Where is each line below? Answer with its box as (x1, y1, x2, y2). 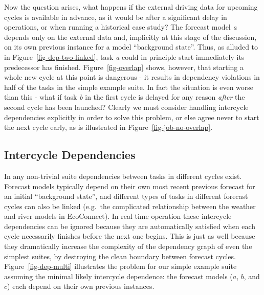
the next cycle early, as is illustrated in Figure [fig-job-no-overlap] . (4, 122, 213, 132)
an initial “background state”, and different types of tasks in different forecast (4, 191, 248, 201)
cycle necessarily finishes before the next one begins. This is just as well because (4, 231, 255, 241)
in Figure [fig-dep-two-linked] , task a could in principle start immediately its (4, 51, 245, 62)
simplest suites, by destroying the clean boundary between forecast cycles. (4, 251, 236, 261)
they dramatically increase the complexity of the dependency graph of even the (4, 241, 252, 252)
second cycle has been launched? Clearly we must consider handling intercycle (4, 101, 249, 112)
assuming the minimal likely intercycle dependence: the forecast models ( (4, 270, 233, 281)
